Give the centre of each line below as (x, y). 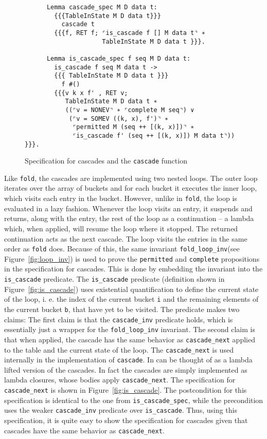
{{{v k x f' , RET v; (91, 93)
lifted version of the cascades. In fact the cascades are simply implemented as (126, 369)
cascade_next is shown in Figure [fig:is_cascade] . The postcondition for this (126, 390)
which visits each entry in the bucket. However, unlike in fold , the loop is (121, 198)
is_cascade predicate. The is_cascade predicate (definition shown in (114, 279)
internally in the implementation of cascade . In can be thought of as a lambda (128, 360)
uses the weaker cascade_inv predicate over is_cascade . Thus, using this (121, 410)
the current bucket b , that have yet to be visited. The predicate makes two (122, 309)
